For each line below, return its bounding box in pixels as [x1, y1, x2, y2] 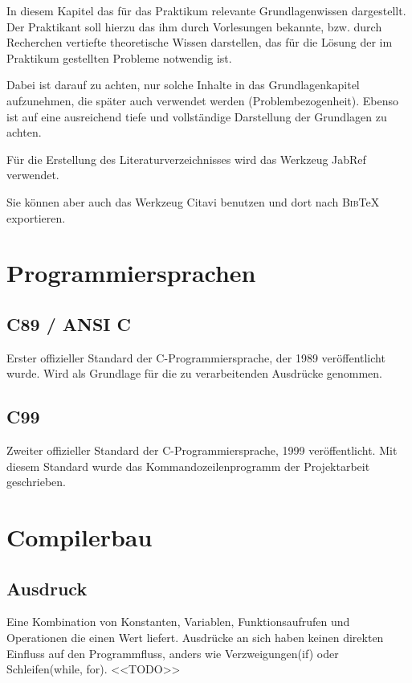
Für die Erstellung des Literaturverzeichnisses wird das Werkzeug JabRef [6, 150, 366, 167]
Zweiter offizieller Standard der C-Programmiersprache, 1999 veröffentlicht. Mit [6, 442, 398, 459]
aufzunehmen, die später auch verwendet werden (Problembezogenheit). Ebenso [6, 92, 398, 108]
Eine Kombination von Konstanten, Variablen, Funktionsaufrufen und [6, 613, 350, 630]
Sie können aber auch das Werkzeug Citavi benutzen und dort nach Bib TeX [6, 193, 380, 210]
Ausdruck [6, 575, 88, 600]
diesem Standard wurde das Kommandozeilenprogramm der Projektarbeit [6, 457, 370, 474]
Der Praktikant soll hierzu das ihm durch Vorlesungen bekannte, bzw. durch [6, 18, 382, 35]
